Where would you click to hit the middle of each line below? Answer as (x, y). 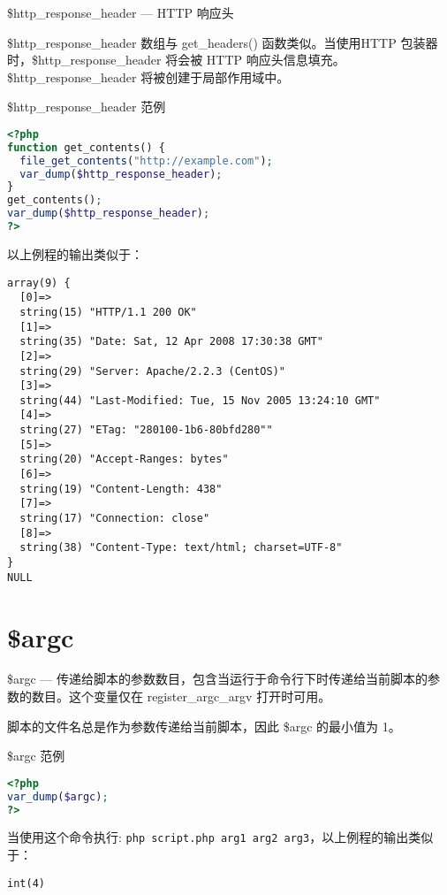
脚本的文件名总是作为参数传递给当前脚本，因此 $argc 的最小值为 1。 (204, 726)
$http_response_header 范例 (87, 107)
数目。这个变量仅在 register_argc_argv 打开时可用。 (181, 696)
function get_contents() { (86, 147)
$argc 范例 (36, 756)
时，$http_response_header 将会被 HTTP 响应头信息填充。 (176, 60)
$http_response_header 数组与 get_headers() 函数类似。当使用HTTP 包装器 (223, 42)
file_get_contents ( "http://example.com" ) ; (146, 161)
